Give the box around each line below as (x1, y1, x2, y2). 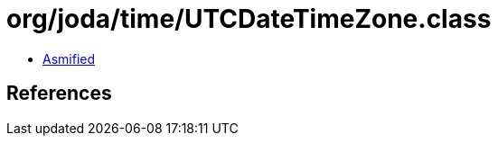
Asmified (42, 50, 96, 67)
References (6, 82, 112, 105)
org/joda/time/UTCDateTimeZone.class (6, 4, 492, 34)
